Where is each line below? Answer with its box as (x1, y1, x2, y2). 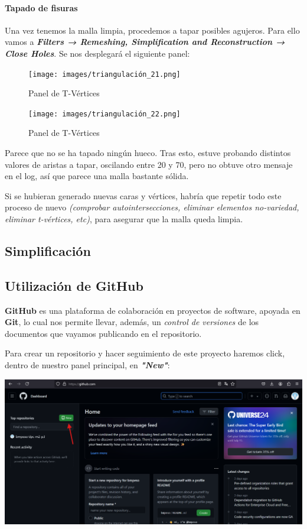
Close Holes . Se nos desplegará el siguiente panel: (5, 47, 190, 59)
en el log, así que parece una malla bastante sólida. (5, 170, 189, 182)
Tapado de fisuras (5, 1, 78, 14)
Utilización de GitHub (5, 276, 143, 294)
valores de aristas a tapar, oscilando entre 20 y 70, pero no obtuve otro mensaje (5, 158, 293, 170)
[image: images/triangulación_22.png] (28, 109, 181, 118)
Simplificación (5, 242, 91, 260)
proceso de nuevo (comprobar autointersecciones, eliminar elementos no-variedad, (5, 201, 299, 213)
